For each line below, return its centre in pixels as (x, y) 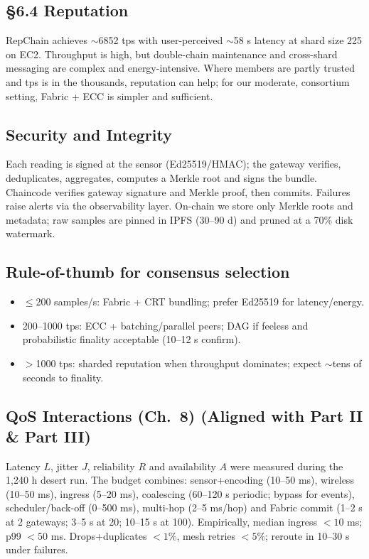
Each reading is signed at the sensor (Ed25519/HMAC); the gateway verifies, (173, 164)
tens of (347, 363)
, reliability (111, 466)
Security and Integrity (89, 134)
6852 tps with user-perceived (161, 40)
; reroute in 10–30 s (307, 535)
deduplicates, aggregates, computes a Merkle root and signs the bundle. (162, 177)
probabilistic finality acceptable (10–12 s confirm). (132, 339)
